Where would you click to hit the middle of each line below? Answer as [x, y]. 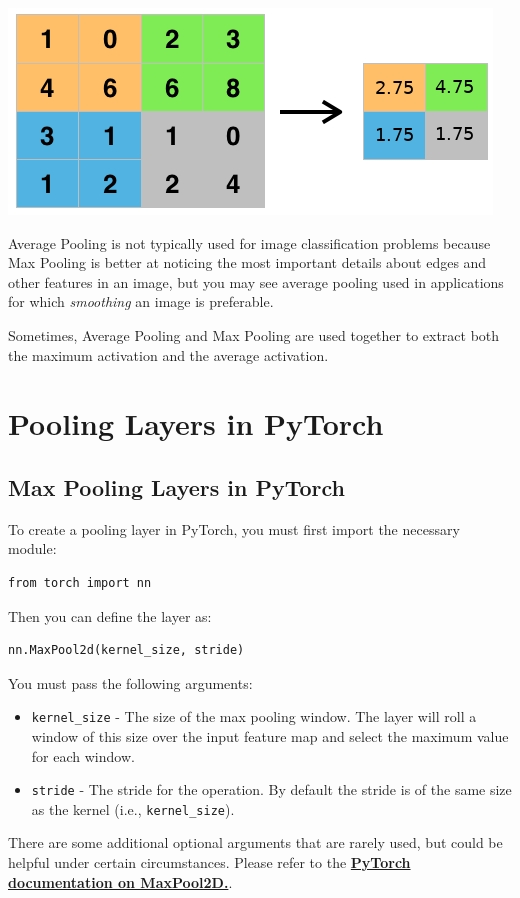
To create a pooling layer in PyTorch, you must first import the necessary [234, 528]
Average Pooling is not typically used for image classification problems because [249, 242]
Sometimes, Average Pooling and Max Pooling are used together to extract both [254, 334]
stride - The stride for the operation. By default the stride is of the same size [271, 789]
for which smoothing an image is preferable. [141, 301]
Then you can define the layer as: [110, 615]
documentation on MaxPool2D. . [120, 881]
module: [32, 548]
